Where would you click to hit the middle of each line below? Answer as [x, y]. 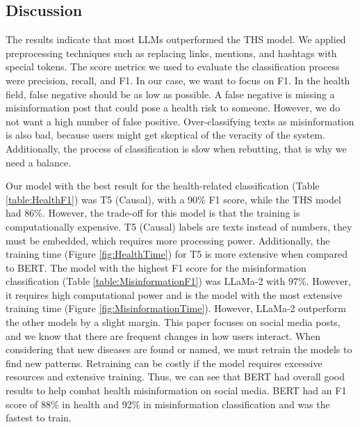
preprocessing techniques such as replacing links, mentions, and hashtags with [171, 53]
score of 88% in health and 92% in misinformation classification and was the [168, 404]
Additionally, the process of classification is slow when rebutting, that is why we [176, 148]
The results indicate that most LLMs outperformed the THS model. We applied [176, 39]
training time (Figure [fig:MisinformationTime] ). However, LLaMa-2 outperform [176, 308]
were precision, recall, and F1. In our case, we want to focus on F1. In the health [178, 80]
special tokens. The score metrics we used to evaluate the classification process [173, 67]
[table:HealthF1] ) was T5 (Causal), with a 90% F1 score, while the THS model [173, 199]
